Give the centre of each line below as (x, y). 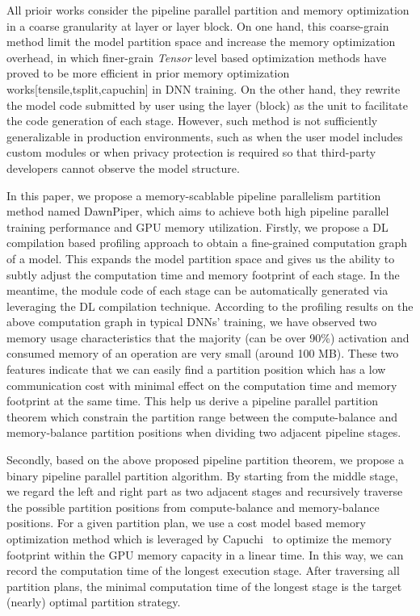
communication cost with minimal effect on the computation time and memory (202, 385)
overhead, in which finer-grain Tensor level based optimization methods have (197, 57)
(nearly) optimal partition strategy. (94, 602)
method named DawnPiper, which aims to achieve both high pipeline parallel (198, 211)
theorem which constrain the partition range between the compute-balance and (202, 416)
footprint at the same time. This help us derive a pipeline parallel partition (193, 401)
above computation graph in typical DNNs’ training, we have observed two (192, 322)
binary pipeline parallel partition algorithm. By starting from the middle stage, (202, 475)
